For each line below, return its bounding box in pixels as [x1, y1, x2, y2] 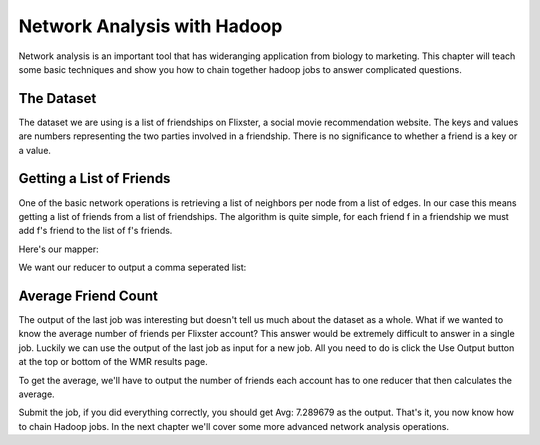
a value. [18, 144, 52, 156]
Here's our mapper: [18, 243, 99, 255]
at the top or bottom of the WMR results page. [18, 356, 209, 368]
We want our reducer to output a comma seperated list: [18, 261, 247, 274]
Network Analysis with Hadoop [18, 15, 283, 37]
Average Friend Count [18, 287, 159, 304]
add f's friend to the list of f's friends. [18, 225, 173, 237]
